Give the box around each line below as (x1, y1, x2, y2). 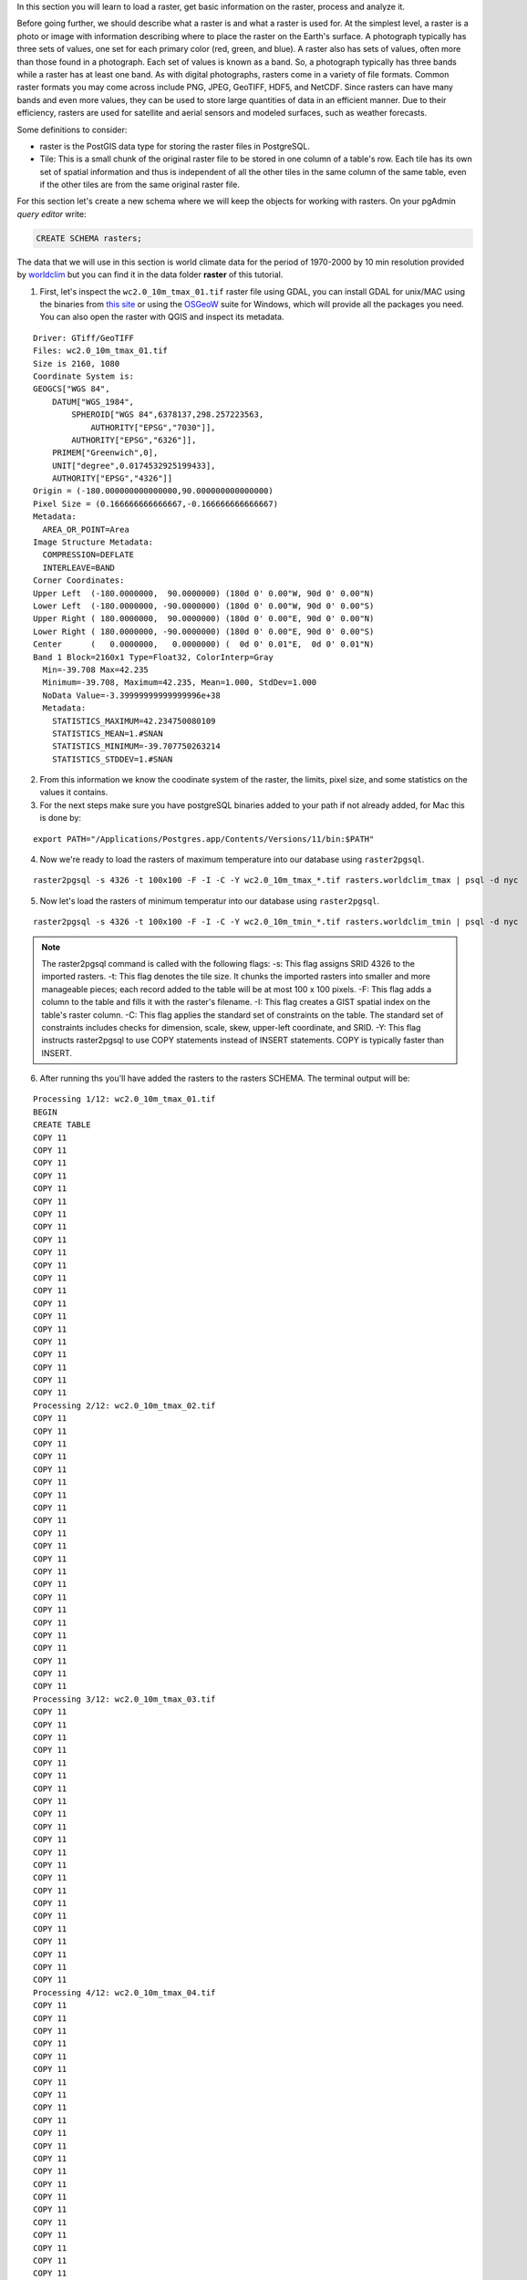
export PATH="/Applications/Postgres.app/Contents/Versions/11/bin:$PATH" (33, 834, 375, 844)
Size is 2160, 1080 (33, 358, 120, 368)
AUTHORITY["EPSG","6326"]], (71, 434, 197, 445)
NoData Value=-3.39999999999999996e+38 (42, 689, 221, 700)
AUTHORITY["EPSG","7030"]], (90, 422, 216, 432)
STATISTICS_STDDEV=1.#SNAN (51, 753, 173, 764)
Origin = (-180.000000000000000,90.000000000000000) (33, 486, 274, 496)
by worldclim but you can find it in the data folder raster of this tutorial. (16, 269, 284, 280)
